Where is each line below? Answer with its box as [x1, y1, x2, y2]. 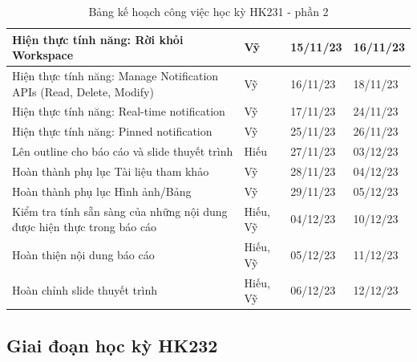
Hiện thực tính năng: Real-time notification [12, 103, 225, 120]
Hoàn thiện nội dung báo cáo [12, 246, 155, 262]
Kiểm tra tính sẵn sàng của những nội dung [12, 202, 228, 219]
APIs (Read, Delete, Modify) [12, 83, 154, 100]
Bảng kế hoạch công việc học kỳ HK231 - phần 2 [88, 3, 329, 19]
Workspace [12, 47, 74, 63]
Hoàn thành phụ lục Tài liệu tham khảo [12, 163, 209, 179]
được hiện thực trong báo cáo [12, 218, 157, 235]
